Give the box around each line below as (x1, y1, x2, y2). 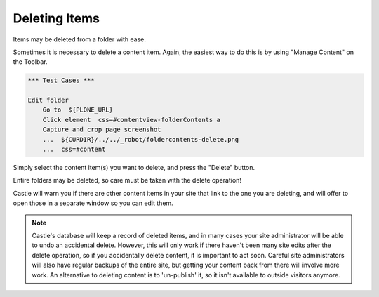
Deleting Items (13, 11, 100, 26)
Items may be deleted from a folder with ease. (13, 35, 147, 44)
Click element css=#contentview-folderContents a (42, 116, 220, 124)
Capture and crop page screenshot (42, 126, 161, 133)
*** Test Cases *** (27, 77, 95, 84)
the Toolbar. (13, 58, 48, 66)
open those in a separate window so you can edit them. (13, 199, 173, 207)
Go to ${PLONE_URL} (42, 106, 114, 114)
